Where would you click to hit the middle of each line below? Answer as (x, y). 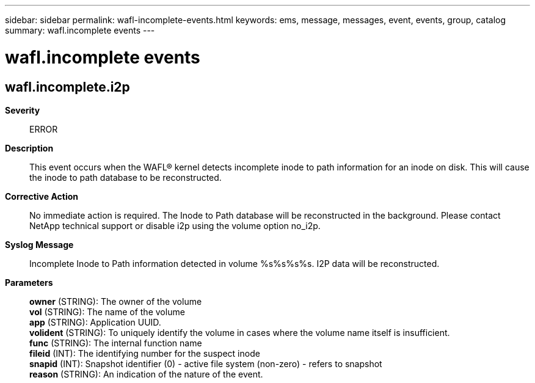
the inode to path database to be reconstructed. (126, 177)
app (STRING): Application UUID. (95, 322)
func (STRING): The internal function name (116, 343)
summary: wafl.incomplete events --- (80, 30)
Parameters (29, 282)
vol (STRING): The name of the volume (107, 312)
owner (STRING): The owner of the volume (116, 301)
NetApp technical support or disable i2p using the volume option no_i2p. (175, 225)
